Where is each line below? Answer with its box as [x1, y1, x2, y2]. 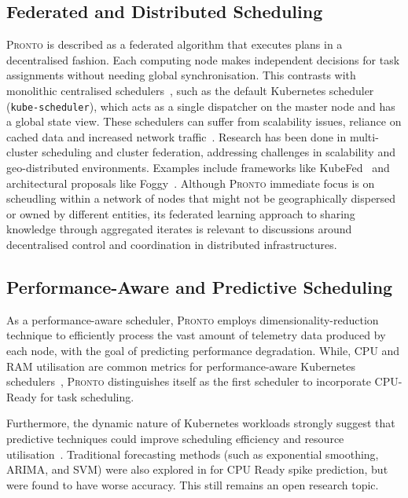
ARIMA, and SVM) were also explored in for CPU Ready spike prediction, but [6, 461, 388, 478]
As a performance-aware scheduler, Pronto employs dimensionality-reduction [6, 311, 379, 328]
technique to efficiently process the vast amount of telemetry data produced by [6, 327, 386, 343]
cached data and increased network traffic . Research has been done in [6, 128, 347, 145]
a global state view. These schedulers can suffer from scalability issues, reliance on [6, 113, 402, 130]
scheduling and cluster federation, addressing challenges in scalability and [42, 144, 395, 160]
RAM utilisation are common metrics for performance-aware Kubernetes [6, 357, 356, 374]
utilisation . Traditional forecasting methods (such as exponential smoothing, [6, 445, 379, 462]
